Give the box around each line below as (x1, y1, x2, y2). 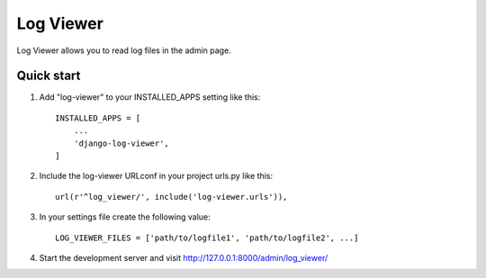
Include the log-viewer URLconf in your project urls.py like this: (39, 171, 274, 182)
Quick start (16, 68, 81, 84)
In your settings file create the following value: (39, 211, 211, 222)
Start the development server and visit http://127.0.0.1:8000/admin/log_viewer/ (39, 252, 328, 263)
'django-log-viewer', (73, 138, 170, 148)
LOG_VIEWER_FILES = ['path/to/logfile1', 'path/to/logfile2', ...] (55, 232, 359, 243)
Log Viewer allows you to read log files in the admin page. (16, 45, 231, 56)
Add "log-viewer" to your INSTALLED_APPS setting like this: (39, 92, 261, 103)
